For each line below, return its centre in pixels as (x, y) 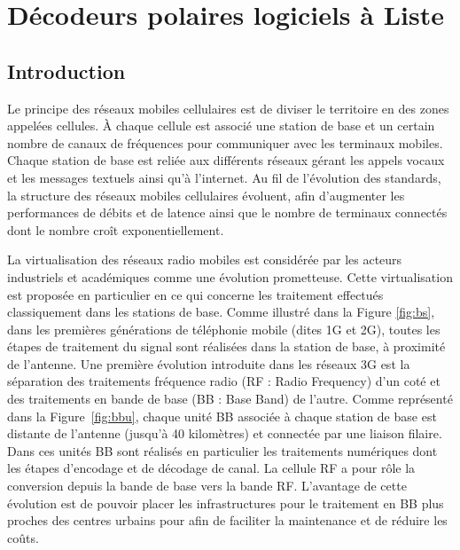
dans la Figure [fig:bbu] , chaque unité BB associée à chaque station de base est (222, 416)
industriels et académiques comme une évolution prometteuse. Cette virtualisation (230, 276)
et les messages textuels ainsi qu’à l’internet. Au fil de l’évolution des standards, (224, 177)
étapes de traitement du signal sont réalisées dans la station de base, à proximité (226, 346)
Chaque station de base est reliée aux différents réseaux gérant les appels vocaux (226, 160)
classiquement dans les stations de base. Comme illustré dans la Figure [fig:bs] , (221, 312)
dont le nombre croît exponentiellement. (116, 229)
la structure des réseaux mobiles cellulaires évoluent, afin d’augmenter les (206, 195)
